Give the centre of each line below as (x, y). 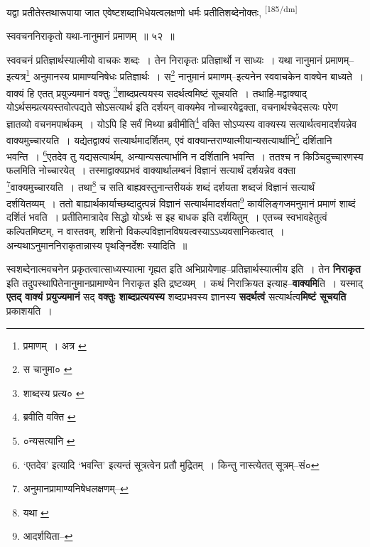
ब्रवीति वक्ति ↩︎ (49, 417)
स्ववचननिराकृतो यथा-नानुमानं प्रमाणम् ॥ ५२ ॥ (91, 36)
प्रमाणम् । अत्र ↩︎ (55, 345)
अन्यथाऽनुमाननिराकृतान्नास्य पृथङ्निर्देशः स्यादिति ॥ (97, 245)
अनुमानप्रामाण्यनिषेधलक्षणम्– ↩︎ (76, 488)
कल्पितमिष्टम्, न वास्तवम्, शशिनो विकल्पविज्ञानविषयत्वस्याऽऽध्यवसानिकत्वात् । (146, 231)
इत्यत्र (16, 76)
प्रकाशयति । (29, 310)
